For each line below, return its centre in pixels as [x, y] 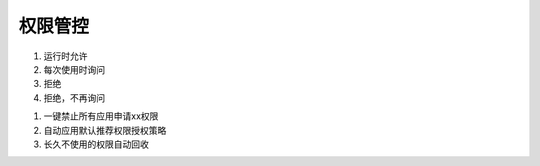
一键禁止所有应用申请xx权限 [101, 116]
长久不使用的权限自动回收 [96, 144]
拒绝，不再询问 [74, 97]
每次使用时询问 [74, 69]
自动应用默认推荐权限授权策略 [105, 130]
